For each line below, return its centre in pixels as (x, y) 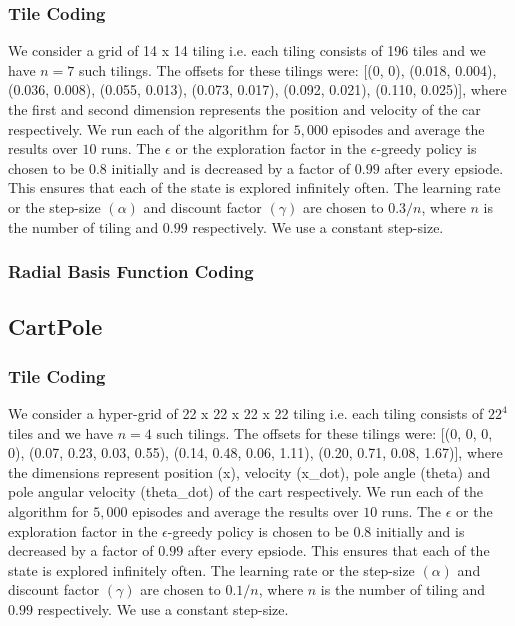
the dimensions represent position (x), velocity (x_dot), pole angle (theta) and (249, 471)
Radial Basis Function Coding (131, 271)
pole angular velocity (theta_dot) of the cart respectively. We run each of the (246, 491)
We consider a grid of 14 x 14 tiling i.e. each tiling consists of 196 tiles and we (247, 50)
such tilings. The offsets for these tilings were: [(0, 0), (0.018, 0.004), (288, 69)
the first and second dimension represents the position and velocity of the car (244, 109)
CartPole (55, 326)
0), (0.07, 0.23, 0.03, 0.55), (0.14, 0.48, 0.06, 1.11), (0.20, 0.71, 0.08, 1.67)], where (255, 452)
